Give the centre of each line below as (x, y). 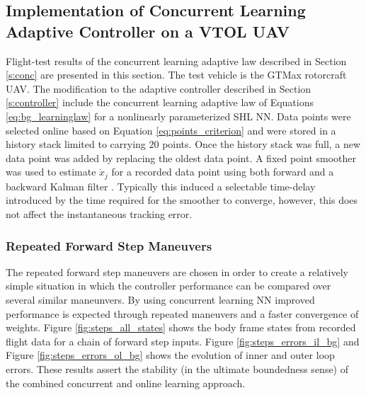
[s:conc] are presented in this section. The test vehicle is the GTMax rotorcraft (176, 75)
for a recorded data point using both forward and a (223, 172)
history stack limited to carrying (76, 144)
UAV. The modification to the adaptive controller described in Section (159, 88)
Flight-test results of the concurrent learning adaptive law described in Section (176, 61)
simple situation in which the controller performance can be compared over (168, 286)
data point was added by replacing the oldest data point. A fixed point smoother (181, 158)
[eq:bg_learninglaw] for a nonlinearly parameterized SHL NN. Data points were (178, 116)
